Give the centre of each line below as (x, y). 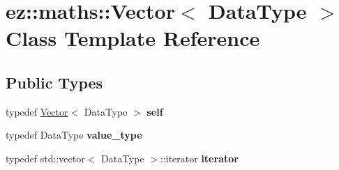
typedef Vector (37, 111)
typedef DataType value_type (74, 135)
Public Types (54, 82)
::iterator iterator (199, 158)
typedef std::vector (45, 158)
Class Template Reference (133, 38)
